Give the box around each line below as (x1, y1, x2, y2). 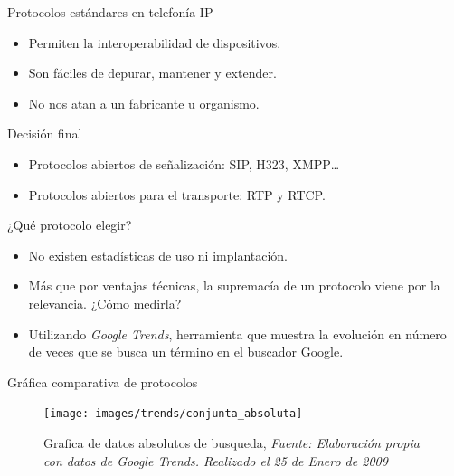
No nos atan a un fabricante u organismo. (28, 93, 260, 112)
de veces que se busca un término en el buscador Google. (28, 342, 344, 361)
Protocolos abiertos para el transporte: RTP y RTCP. (28, 185, 326, 204)
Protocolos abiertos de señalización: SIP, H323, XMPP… (28, 154, 340, 173)
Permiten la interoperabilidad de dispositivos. (28, 33, 281, 52)
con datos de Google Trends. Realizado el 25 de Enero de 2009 (43, 451, 388, 470)
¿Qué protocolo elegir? (7, 215, 132, 234)
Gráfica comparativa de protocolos (7, 372, 198, 391)
